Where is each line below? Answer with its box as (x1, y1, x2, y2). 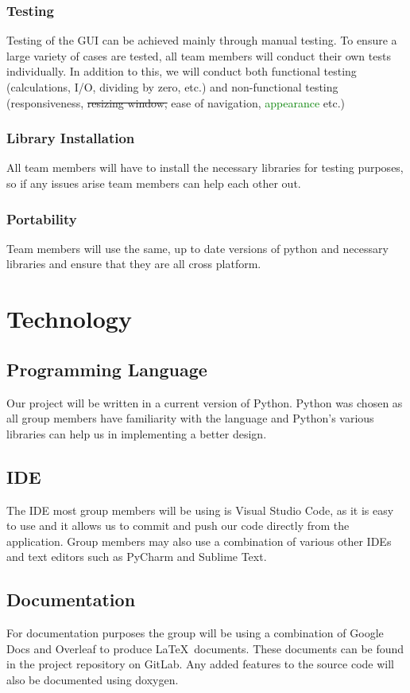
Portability (6, 208, 77, 228)
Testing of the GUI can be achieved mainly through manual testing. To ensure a (6, 32, 397, 49)
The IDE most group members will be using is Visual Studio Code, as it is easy (6, 501, 394, 518)
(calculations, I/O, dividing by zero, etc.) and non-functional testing (6, 79, 338, 95)
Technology (6, 302, 132, 335)
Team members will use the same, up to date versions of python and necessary (6, 239, 389, 256)
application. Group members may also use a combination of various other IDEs (6, 532, 392, 549)
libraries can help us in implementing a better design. (6, 425, 267, 442)
